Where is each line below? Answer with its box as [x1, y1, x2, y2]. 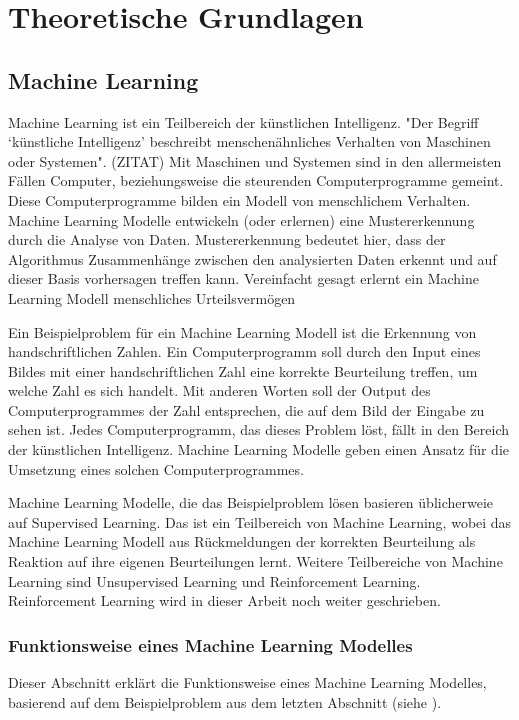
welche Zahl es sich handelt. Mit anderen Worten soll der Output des [8, 380, 431, 401]
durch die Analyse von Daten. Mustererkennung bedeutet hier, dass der [8, 229, 446, 250]
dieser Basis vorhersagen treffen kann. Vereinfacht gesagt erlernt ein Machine [8, 268, 479, 289]
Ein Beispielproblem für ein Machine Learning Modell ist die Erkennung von [8, 321, 477, 342]
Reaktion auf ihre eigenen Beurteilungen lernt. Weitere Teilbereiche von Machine [8, 551, 503, 572]
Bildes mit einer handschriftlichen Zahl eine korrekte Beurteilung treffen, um [8, 360, 478, 381]
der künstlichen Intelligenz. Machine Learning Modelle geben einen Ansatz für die [8, 439, 509, 460]
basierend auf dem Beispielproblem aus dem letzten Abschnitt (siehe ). [8, 691, 442, 712]
